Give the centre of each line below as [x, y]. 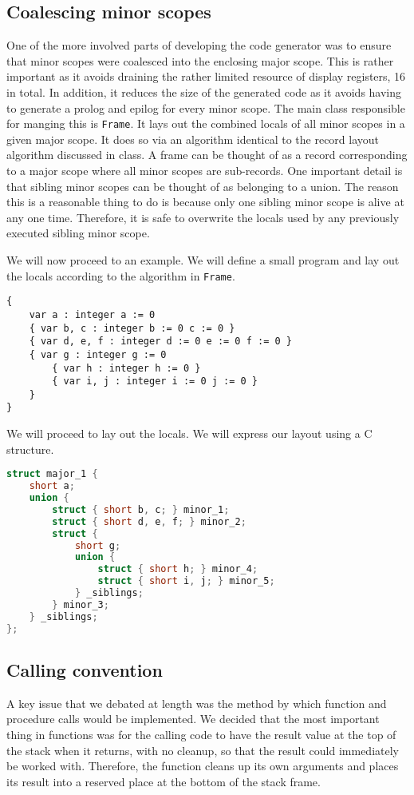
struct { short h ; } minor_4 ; [178, 569]
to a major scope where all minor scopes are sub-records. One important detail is [205, 171]
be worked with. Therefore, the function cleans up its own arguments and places [203, 766]
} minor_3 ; [81, 604]
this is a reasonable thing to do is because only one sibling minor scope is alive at [205, 202]
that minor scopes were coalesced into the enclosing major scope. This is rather [200, 60]
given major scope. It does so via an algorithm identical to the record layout [193, 139]
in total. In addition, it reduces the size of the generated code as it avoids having [204, 91]
